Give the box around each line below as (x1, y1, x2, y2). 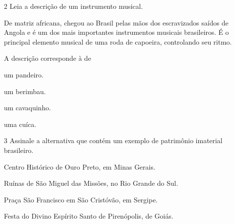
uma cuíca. (4, 119, 37, 129)
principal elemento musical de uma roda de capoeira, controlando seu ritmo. (4, 36, 232, 47)
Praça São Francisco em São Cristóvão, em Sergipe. (4, 194, 158, 204)
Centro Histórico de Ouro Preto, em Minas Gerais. (4, 161, 155, 172)
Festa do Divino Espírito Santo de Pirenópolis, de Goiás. (4, 211, 173, 221)
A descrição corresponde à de (4, 53, 91, 63)
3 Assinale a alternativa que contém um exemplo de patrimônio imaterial (4, 135, 223, 146)
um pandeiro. (4, 69, 43, 79)
